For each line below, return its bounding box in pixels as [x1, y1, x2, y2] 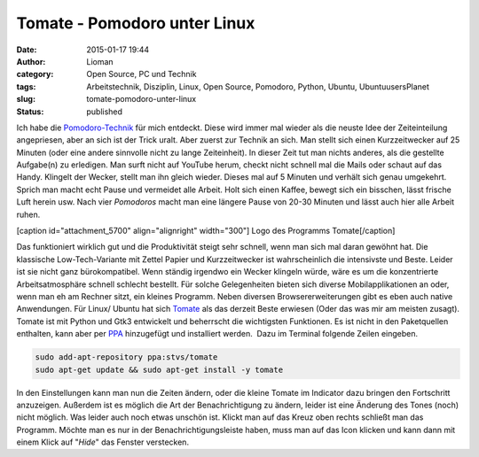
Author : [16, 56, 46, 66]
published [86, 106, 123, 117]
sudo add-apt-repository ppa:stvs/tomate [35, 352, 218, 362]
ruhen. [16, 209, 41, 220]
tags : [16, 81, 36, 92]
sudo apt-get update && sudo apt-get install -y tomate [35, 364, 284, 375]
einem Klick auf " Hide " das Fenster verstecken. [16, 437, 190, 447]
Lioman [86, 56, 114, 66]
